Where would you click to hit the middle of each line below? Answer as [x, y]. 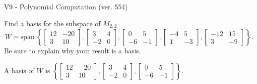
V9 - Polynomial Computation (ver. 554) [66, 6]
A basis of [19, 70]
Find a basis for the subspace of [52, 23]
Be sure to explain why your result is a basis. [73, 51]
